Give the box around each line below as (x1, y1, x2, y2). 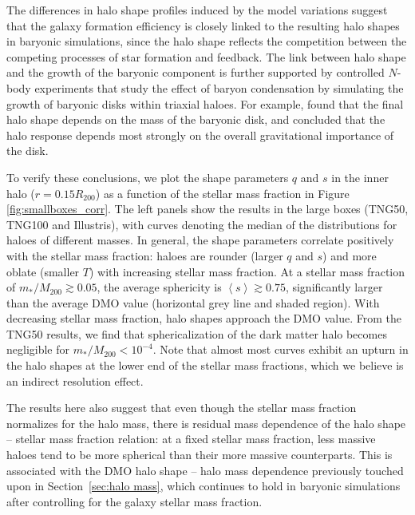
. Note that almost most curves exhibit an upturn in (152, 341, 409, 358)
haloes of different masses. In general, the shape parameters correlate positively (6, 232, 394, 248)
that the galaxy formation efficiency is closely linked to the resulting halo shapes (6, 17, 400, 34)
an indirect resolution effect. (6, 372, 144, 389)
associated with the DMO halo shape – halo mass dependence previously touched (6, 462, 404, 478)
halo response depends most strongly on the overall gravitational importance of (6, 126, 394, 143)
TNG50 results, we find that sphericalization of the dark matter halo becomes (6, 325, 387, 342)
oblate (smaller (6, 263, 80, 279)
